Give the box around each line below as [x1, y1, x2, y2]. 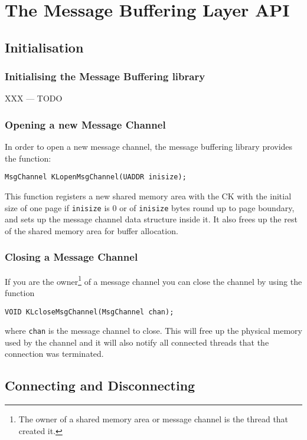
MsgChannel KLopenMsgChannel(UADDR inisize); [5, 173, 187, 182]
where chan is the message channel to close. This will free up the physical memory [5, 324, 302, 337]
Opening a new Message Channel [5, 117, 166, 132]
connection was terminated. [5, 347, 104, 360]
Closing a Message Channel [5, 249, 138, 264]
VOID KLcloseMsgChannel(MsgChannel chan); [5, 307, 174, 316]
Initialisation [5, 38, 84, 56]
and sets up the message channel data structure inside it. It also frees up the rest [5, 213, 298, 225]
